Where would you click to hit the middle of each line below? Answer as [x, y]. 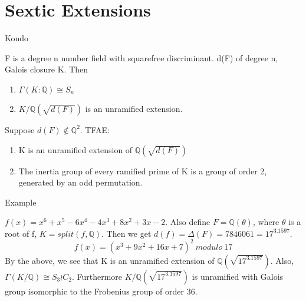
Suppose [20, 129]
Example [21, 202]
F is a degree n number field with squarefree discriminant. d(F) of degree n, [142, 57]
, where [266, 222]
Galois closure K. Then [47, 69]
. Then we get [126, 233]
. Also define [188, 222]
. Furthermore [97, 276]
